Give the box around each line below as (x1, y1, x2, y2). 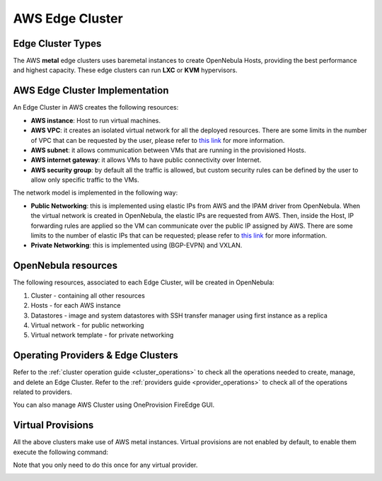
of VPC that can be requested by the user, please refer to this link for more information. (30, 136, 285, 144)
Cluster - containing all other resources (30, 291, 145, 300)
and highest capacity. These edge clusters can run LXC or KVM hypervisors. (13, 66, 238, 74)
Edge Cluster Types (13, 37, 102, 50)
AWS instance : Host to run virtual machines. (30, 116, 161, 124)
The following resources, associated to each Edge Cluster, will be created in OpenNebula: (13, 278, 275, 286)
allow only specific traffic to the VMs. (30, 175, 139, 184)
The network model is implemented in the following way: (13, 188, 178, 197)
